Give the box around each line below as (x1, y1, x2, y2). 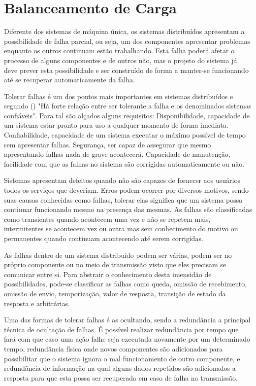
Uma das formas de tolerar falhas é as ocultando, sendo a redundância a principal (4, 315, 251, 325)
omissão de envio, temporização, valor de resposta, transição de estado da (4, 288, 226, 298)
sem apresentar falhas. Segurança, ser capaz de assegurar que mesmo (4, 139, 211, 149)
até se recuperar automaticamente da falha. (4, 74, 135, 85)
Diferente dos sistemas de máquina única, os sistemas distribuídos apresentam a (4, 26, 245, 36)
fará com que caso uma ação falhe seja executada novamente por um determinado (4, 334, 250, 344)
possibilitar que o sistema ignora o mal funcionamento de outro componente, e (4, 353, 240, 363)
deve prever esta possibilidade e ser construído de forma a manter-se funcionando (4, 65, 249, 75)
